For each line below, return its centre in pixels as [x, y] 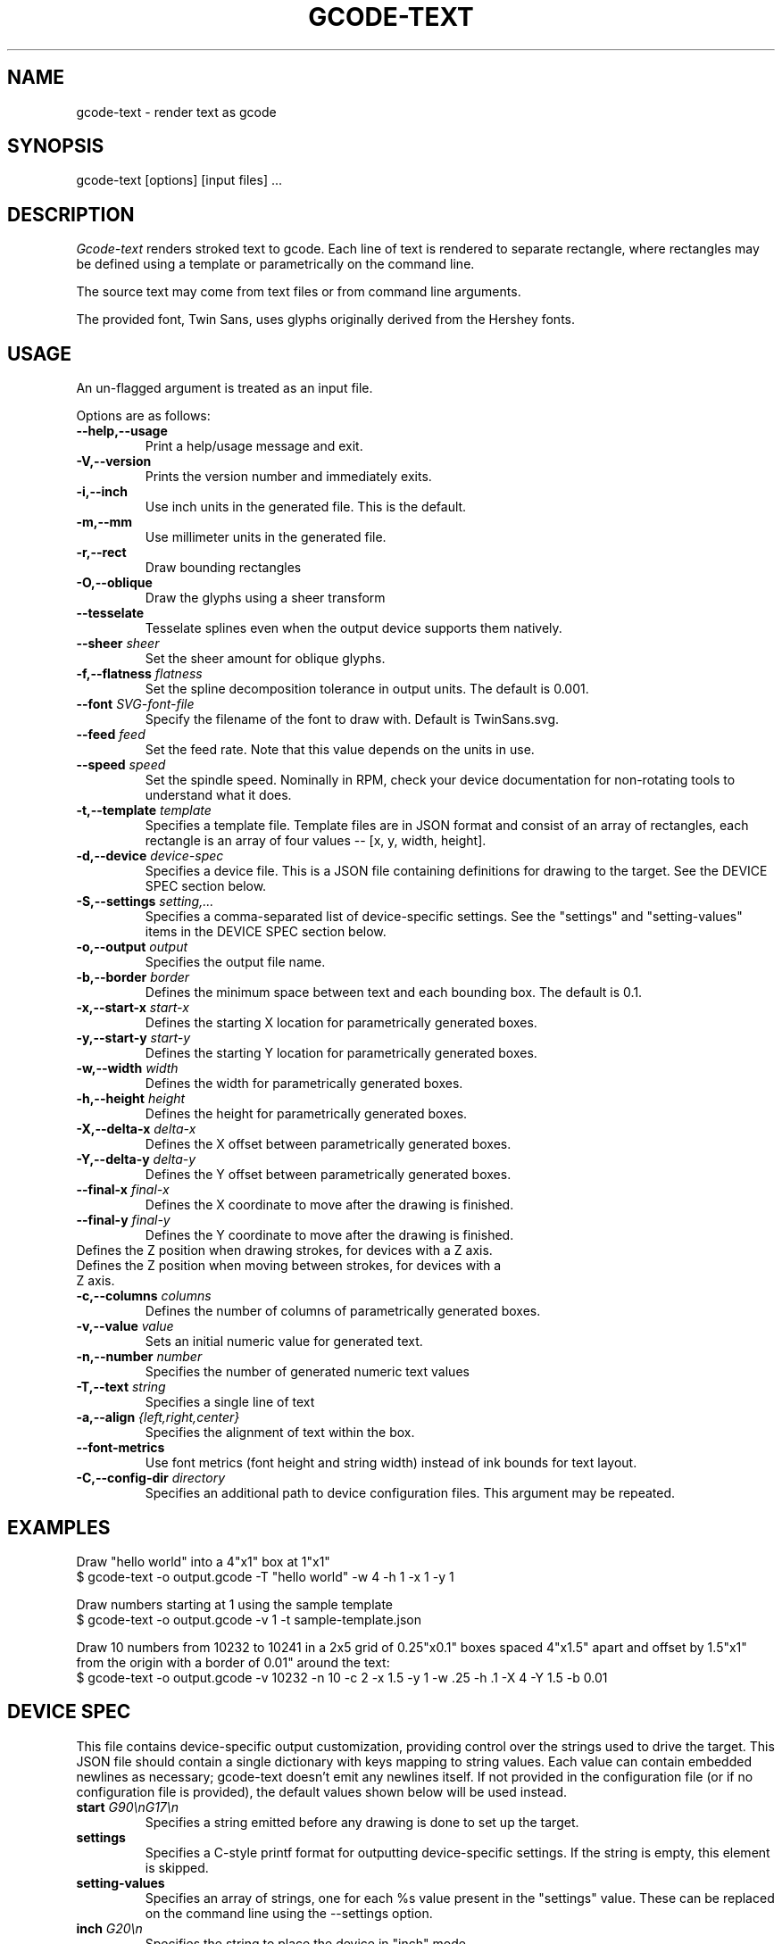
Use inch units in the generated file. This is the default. [306, 507]
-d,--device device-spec [150, 856]
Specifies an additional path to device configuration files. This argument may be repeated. [410, 1493]
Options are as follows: [143, 416]
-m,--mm [104, 522]
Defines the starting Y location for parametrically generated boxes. [341, 1053]
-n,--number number [139, 1357]
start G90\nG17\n [128, 1807]
